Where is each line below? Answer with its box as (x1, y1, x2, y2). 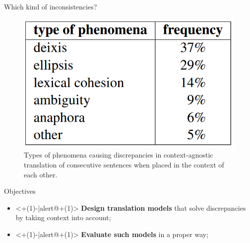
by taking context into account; (15, 212, 111, 223)
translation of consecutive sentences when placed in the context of (24, 160, 224, 169)
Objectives (4, 186, 36, 196)
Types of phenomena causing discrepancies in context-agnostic (24, 150, 213, 160)
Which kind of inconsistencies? (4, 1, 97, 11)
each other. (24, 169, 58, 179)
